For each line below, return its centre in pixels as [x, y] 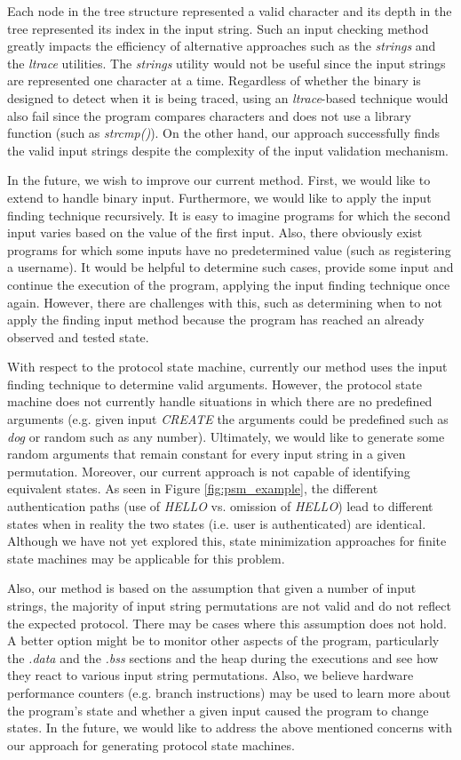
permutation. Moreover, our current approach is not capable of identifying [209, 471]
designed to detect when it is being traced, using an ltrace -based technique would [228, 97]
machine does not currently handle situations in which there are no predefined [220, 401]
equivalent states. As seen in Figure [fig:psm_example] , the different [193, 488]
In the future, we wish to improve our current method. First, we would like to [219, 180]
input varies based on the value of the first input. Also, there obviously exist [215, 232]
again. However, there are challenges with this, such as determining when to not [225, 302]
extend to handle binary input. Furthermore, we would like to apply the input [219, 197]
